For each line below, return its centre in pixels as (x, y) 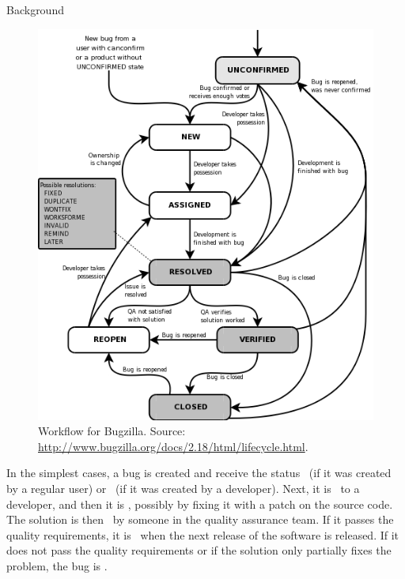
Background (35, 9)
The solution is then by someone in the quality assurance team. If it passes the (200, 519)
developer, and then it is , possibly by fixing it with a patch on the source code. (200, 504)
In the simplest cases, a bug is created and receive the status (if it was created (199, 473)
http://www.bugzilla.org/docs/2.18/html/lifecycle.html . (173, 446)
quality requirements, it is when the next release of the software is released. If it (203, 534)
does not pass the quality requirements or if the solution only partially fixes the (199, 550)
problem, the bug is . (57, 565)
